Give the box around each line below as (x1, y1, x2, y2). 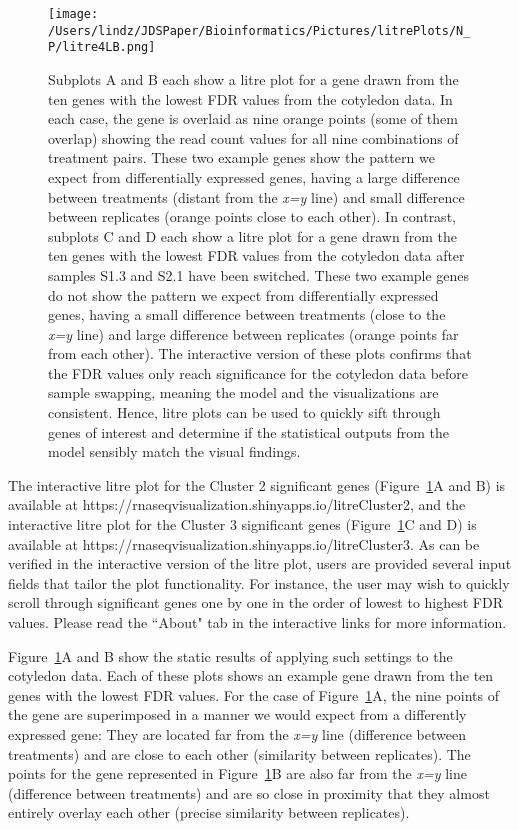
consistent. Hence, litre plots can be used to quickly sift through (48, 402, 441, 423)
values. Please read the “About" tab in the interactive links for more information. (8, 612, 507, 632)
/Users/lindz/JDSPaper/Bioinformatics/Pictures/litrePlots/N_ (48, 23, 471, 38)
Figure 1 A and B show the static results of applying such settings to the (8, 645, 453, 666)
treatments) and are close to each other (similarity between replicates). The (8, 743, 471, 764)
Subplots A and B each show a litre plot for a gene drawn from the (48, 68, 459, 89)
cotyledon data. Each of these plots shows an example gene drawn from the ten (8, 665, 494, 686)
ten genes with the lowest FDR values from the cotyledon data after (48, 245, 465, 266)
